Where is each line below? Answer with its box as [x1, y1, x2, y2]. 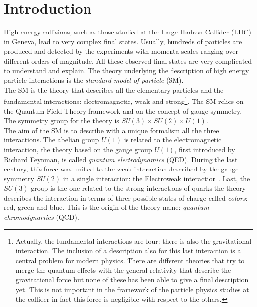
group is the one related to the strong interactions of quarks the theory [31, 183, 246, 193]
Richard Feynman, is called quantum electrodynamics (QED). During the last [4, 154, 238, 164]
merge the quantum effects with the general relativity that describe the [15, 265, 231, 275]
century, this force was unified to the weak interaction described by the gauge [4, 164, 239, 174]
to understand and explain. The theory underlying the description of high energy [4, 65, 249, 75]
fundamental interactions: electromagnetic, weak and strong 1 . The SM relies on [4, 95, 244, 106]
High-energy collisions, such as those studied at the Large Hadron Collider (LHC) [4, 27, 251, 37]
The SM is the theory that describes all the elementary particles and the [4, 84, 224, 95]
